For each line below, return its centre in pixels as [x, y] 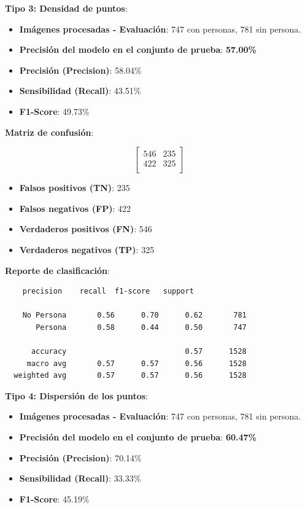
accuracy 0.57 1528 [139, 352]
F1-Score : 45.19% [54, 498]
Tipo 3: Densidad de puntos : [66, 8]
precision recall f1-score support [108, 291]
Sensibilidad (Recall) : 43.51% [80, 91]
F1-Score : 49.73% [54, 111]
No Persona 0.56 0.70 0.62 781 [134, 315]
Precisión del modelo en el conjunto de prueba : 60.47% [138, 437]
